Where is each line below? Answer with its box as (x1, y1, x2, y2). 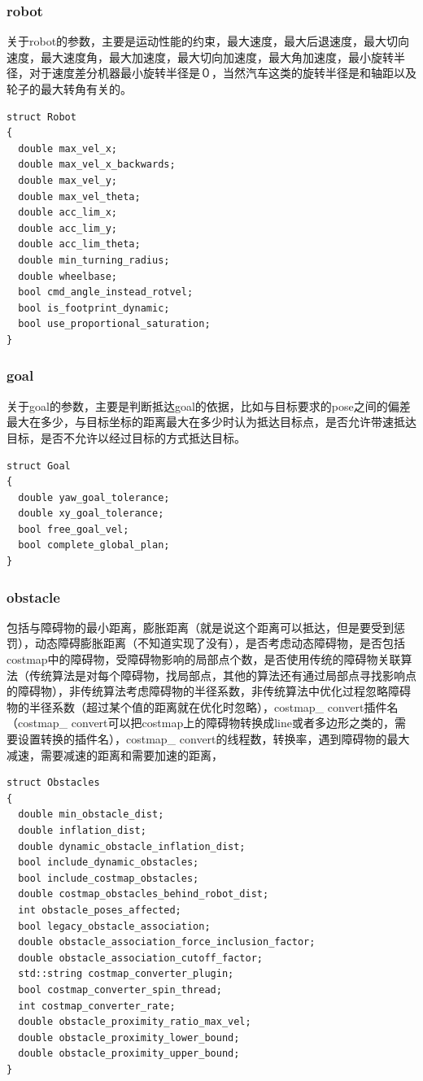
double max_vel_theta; (18, 190, 141, 203)
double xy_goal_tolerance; (18, 508, 164, 520)
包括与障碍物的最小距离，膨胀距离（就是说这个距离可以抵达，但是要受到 (7, 618, 394, 635)
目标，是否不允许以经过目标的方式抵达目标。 (7, 429, 246, 446)
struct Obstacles (7, 777, 100, 789)
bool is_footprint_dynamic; (18, 302, 170, 314)
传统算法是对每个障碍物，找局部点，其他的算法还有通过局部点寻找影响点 (28, 666, 416, 683)
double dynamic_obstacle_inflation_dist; (18, 840, 246, 852)
